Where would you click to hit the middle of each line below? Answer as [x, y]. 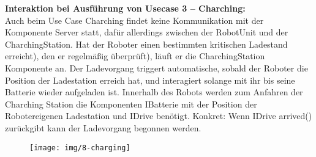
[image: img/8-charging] [80, 148]
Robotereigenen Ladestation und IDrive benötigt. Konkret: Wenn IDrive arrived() [159, 116]
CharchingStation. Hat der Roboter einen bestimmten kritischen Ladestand [146, 44]
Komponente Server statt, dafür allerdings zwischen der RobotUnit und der [147, 32]
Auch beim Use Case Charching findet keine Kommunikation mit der [134, 20]
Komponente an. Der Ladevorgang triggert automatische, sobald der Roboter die [156, 68]
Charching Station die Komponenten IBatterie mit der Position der [131, 104]
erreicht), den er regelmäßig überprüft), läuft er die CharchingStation [135, 56]
